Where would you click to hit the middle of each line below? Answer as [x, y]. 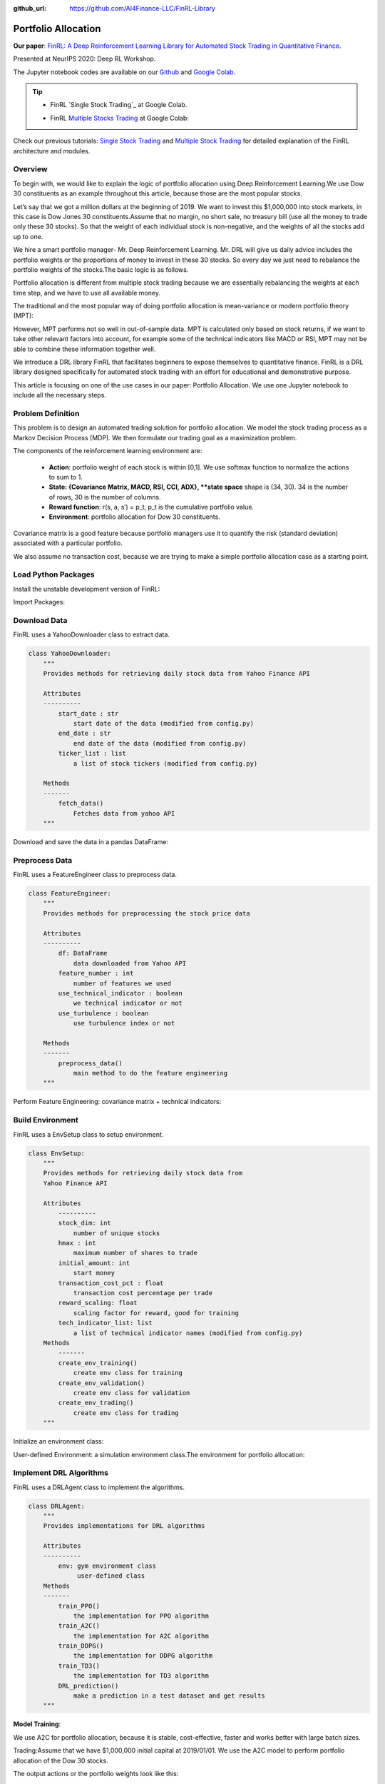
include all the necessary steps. [60, 395]
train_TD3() [79, 1666]
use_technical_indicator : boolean [120, 993]
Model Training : [37, 1724]
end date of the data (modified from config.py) [160, 743]
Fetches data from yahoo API [124, 813]
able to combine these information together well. [84, 349]
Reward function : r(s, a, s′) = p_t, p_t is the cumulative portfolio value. [152, 507]
